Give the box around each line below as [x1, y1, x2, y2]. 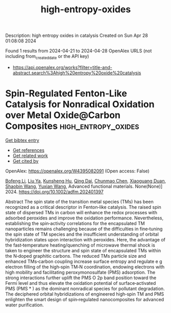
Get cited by [12, 158, 39, 164]
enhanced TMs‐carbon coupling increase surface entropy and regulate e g [5, 258, 162, 264]
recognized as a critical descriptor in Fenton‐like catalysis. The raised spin [5, 204, 162, 210]
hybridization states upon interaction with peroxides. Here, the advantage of [5, 236, 166, 242]
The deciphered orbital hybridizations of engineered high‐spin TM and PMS [5, 290, 164, 297]
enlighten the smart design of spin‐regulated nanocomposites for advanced [5, 296, 164, 302]
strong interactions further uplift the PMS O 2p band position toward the [5, 275, 157, 281]
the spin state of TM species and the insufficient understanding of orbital [5, 231, 159, 237]
